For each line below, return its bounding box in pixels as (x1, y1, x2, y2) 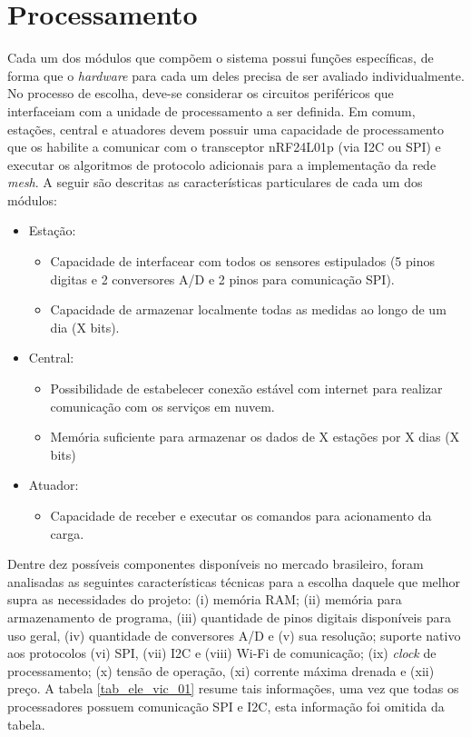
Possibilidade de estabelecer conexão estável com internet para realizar (50, 379, 443, 398)
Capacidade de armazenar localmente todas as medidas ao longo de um (50, 300, 446, 319)
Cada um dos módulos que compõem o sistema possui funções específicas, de (7, 48, 434, 67)
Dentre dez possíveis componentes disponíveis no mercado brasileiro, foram (7, 554, 424, 573)
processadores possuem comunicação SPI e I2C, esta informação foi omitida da (7, 696, 445, 715)
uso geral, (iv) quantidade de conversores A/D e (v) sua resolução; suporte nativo (7, 625, 461, 644)
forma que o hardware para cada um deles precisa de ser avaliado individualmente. (7, 65, 465, 85)
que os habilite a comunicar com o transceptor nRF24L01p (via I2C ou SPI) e (7, 137, 441, 156)
